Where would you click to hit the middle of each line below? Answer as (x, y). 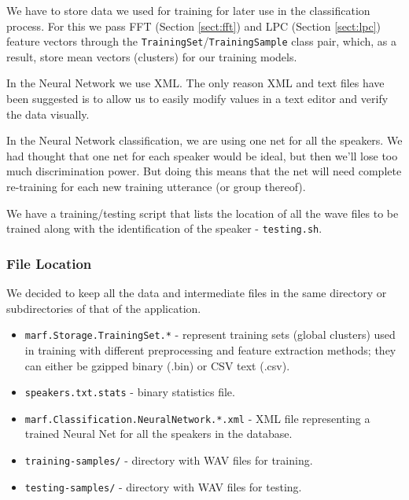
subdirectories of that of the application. (104, 308)
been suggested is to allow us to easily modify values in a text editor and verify (197, 99)
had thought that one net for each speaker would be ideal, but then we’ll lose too (202, 155)
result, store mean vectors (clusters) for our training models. (152, 56)
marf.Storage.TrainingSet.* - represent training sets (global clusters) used (210, 335)
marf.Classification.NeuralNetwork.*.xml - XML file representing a (197, 418)
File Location (49, 263)
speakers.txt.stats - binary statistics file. (130, 392)
